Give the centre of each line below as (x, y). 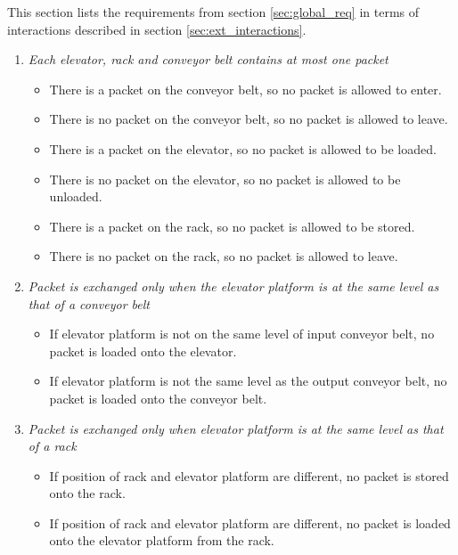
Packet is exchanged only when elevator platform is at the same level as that (236, 428)
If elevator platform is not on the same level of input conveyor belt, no (242, 334)
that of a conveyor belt (89, 303)
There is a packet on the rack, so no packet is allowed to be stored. (232, 226)
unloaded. (76, 196)
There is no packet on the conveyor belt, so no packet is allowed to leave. (249, 119)
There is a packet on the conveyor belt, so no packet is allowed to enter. (245, 89)
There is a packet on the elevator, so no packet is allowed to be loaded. (243, 148)
